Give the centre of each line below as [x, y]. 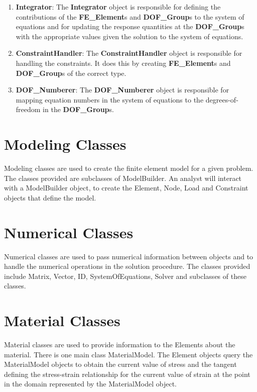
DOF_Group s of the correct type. [71, 73]
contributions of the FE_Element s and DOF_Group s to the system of [130, 16]
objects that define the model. [50, 197]
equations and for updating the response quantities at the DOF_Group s [130, 26]
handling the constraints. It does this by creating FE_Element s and [123, 63]
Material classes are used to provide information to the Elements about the [120, 345]
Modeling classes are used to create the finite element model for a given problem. [129, 168]
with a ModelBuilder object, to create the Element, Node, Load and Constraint [126, 188]
